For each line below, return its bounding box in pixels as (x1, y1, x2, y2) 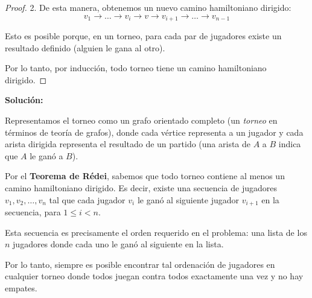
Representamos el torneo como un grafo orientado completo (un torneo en (5, 114, 278, 127)
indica (278, 138, 301, 150)
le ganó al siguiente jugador (137, 193, 240, 206)
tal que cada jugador (49, 193, 126, 206)
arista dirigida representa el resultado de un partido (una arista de (5, 138, 251, 150)
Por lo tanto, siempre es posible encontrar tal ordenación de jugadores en (5, 258, 275, 270)
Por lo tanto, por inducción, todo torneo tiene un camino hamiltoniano (5, 62, 267, 74)
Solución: (5, 94, 43, 106)
